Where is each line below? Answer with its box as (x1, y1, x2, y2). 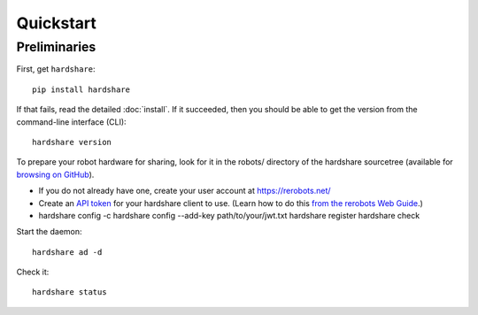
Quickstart (16, 13, 97, 33)
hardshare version (32, 137, 112, 147)
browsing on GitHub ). (16, 169, 95, 180)
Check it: (16, 266, 50, 278)
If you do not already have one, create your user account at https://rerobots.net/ (38, 186, 331, 196)
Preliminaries (16, 39, 96, 55)
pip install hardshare (32, 84, 131, 95)
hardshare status (32, 288, 107, 297)
